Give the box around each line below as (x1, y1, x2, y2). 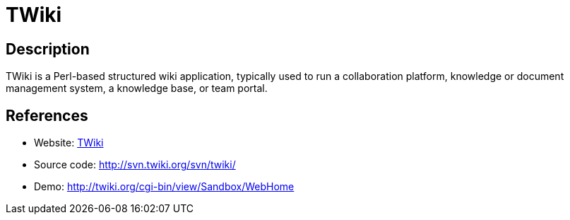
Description (6, 40, 90, 58)
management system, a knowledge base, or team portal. (6, 82, 268, 95)
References (6, 106, 88, 125)
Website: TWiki (34, 137, 104, 149)
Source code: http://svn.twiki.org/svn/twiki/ (34, 158, 236, 171)
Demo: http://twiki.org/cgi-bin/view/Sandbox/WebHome (34, 180, 295, 193)
